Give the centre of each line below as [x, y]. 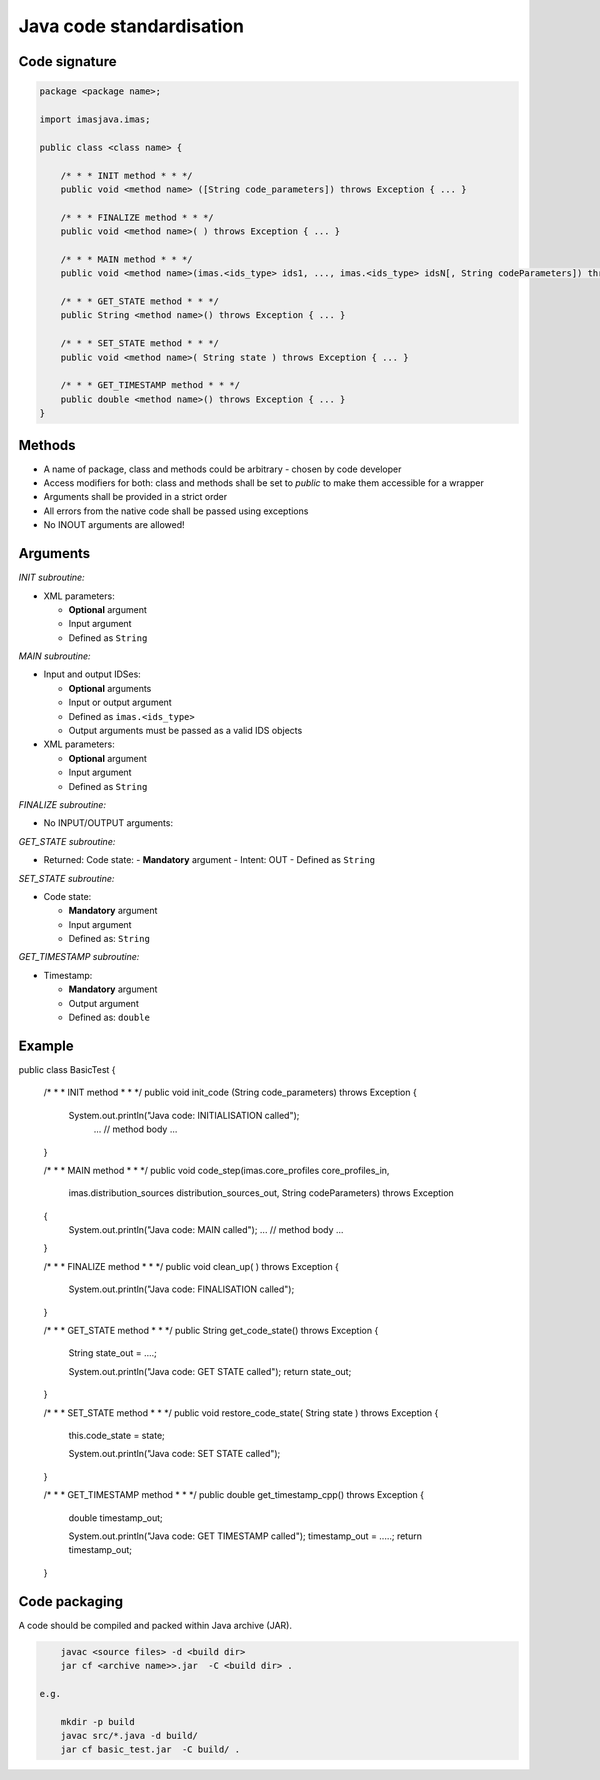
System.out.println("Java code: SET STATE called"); [174, 1454]
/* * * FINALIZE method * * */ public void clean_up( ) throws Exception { [191, 1266]
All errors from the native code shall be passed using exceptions [176, 511]
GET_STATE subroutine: [67, 841]
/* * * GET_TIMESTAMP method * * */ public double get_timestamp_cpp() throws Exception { [234, 1495]
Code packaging [71, 1601]
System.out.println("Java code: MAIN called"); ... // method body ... [206, 1230]
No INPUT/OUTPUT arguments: [108, 823]
